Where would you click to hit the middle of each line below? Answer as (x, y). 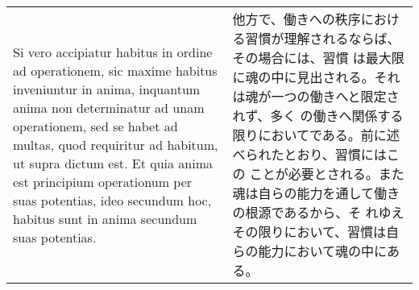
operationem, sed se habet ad (95, 126)
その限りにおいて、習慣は (309, 232)
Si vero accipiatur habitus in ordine (113, 52)
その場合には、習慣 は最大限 (318, 58)
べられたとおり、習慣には (309, 154)
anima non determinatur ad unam (109, 107)
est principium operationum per (103, 181)
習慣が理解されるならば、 (323, 38)
